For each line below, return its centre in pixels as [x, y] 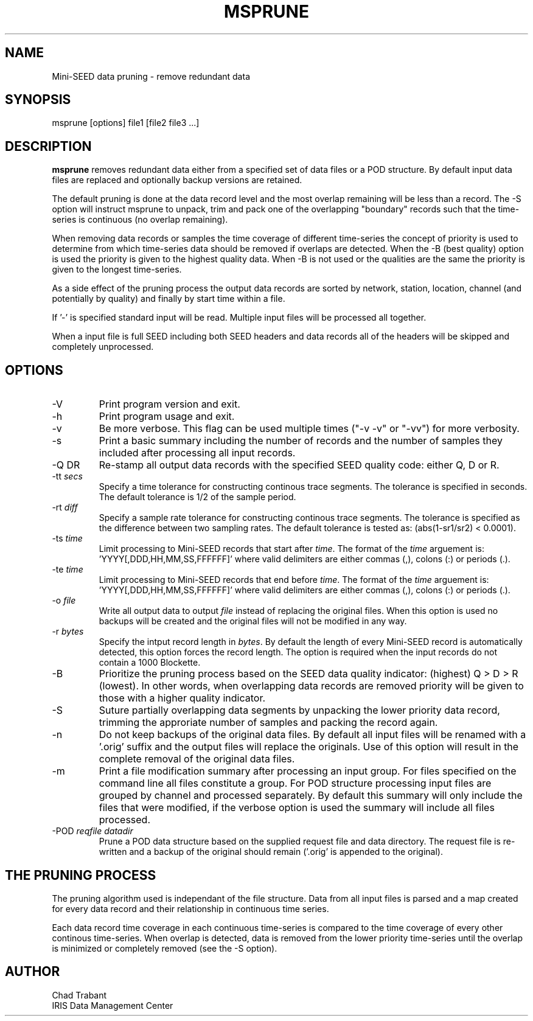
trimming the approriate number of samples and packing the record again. [268, 723]
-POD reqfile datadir [92, 831]
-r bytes [68, 632]
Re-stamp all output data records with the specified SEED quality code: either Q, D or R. [299, 465]
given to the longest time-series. [117, 270]
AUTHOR [33, 972]
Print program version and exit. [169, 404]
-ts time [67, 538]
